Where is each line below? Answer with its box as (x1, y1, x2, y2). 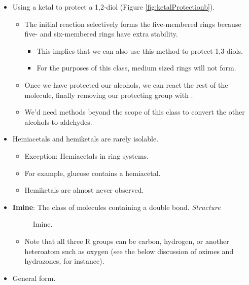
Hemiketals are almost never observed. (24, 185, 144, 195)
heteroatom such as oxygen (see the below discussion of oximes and (24, 245, 234, 256)
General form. (12, 272, 56, 283)
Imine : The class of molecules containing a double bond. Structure (12, 201, 221, 212)
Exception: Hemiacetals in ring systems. (24, 150, 149, 161)
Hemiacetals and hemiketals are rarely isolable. (12, 133, 159, 144)
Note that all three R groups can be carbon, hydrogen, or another (24, 235, 229, 246)
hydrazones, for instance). (24, 256, 104, 266)
